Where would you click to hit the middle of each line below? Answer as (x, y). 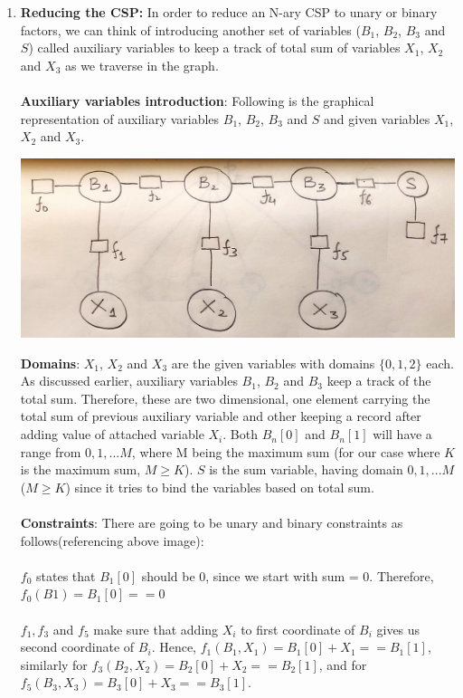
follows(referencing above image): (112, 540)
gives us (398, 629)
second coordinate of (77, 647)
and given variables (377, 118)
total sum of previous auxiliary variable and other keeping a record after (221, 416)
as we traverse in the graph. (142, 65)
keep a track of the (379, 381)
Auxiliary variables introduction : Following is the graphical (197, 100)
